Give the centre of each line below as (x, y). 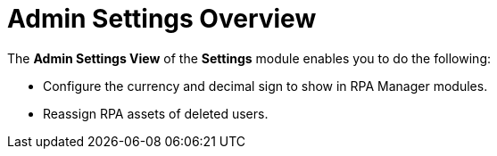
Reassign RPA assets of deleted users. (156, 113)
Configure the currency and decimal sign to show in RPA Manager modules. (265, 86)
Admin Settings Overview (162, 19)
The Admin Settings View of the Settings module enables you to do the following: (249, 58)
